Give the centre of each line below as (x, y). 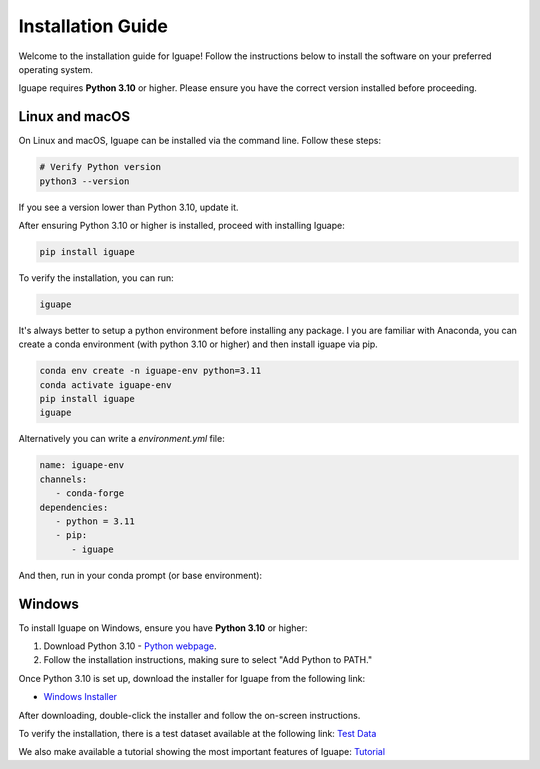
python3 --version (84, 181)
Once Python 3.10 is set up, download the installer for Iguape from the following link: (191, 678)
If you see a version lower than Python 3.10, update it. (128, 207)
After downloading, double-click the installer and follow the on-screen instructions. (189, 715)
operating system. (56, 69)
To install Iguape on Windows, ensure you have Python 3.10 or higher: (163, 627)
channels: (63, 479)
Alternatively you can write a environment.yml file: (121, 439)
